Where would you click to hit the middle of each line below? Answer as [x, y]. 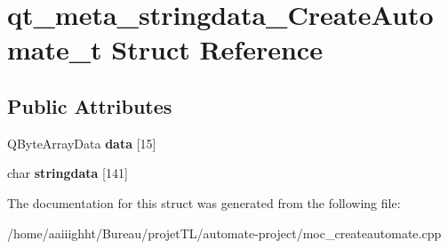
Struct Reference [217, 49]
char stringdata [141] [68, 173]
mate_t [55, 49]
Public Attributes [90, 105]
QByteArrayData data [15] [82, 143]
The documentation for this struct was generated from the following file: [204, 202]
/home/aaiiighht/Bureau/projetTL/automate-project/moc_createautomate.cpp [224, 233]
